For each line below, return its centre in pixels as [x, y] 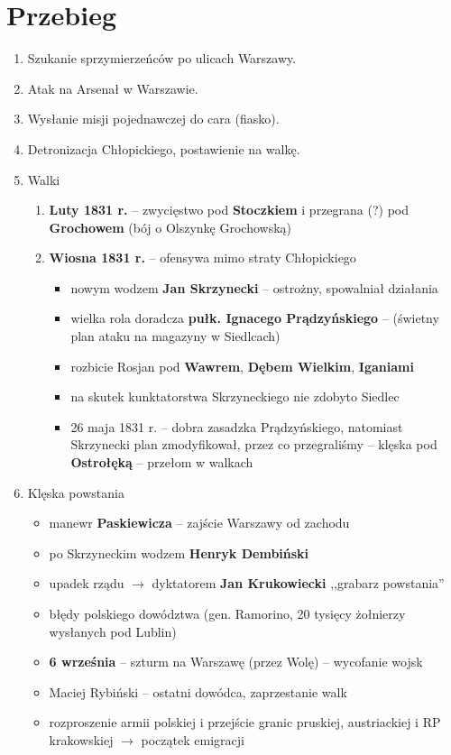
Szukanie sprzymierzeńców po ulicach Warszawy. [162, 58]
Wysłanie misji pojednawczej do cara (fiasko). [153, 119]
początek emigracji [193, 739]
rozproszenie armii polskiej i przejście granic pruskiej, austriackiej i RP [245, 722]
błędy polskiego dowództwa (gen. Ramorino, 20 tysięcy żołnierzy [227, 613]
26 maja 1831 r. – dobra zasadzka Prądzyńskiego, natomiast [237, 426]
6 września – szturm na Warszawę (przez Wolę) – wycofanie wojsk [236, 662]
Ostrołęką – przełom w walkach [162, 462]
